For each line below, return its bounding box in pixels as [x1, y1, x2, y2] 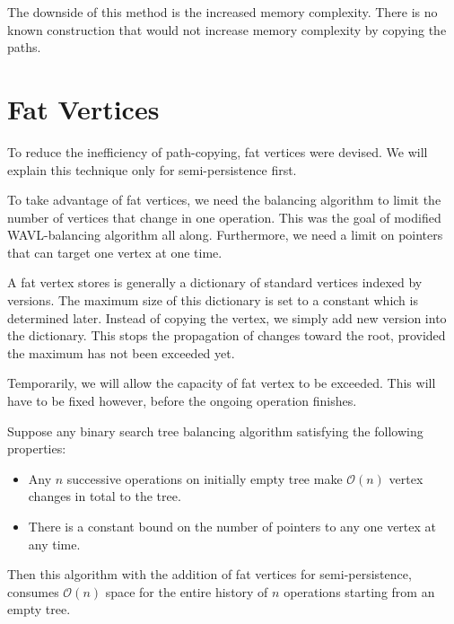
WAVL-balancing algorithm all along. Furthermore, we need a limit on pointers [7, 225, 443, 244]
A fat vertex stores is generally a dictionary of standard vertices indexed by [7, 273, 423, 292]
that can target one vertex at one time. [7, 242, 223, 261]
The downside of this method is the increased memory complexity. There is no [7, 3, 438, 21]
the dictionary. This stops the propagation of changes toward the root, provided [7, 326, 446, 345]
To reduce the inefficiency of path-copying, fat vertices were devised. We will [7, 142, 428, 161]
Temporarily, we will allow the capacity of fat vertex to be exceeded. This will [7, 374, 436, 392]
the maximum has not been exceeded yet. [7, 343, 235, 362]
